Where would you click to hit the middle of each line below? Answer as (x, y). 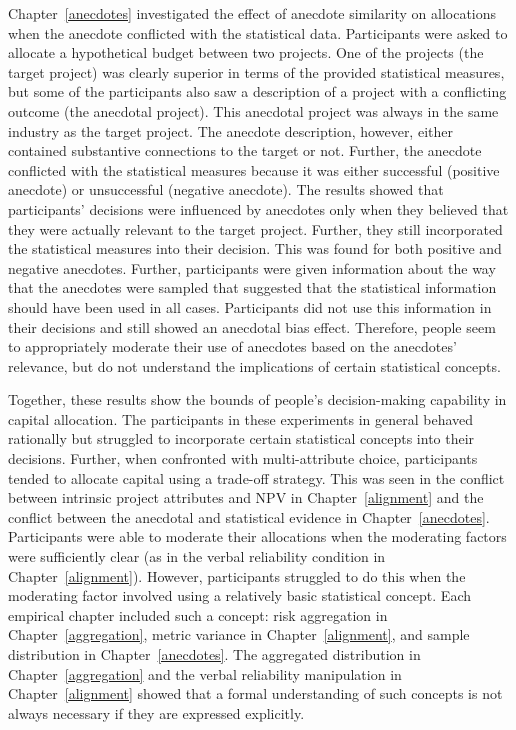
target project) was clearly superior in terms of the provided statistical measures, (256, 71)
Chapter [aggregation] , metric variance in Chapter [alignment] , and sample (239, 634)
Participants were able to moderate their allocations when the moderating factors (257, 536)
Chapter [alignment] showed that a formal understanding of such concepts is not (255, 693)
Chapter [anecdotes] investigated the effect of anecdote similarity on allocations (252, 13)
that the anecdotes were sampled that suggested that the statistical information (252, 287)
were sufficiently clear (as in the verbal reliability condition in (197, 556)
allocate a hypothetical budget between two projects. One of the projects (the (246, 52)
